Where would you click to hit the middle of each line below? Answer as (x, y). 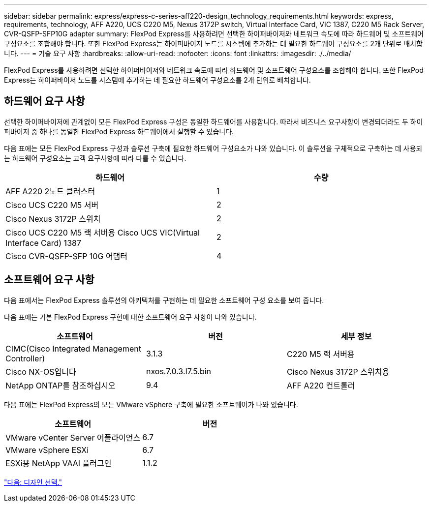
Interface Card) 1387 (43, 243)
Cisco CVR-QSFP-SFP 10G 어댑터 (67, 256)
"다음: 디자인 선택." (33, 482)
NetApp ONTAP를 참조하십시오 (61, 385)
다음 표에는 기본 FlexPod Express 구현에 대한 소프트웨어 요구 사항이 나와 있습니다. (130, 317)
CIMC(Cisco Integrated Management (73, 348)
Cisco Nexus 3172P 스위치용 (338, 372)
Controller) (25, 358)
